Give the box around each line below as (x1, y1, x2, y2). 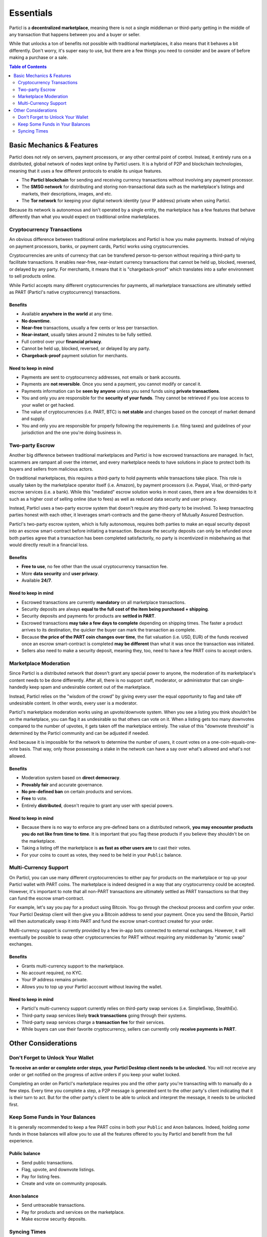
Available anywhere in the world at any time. (21, 311, 113, 317)
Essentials (9, 7, 53, 18)
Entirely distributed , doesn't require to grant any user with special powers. (21, 802, 174, 809)
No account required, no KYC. (21, 970, 83, 976)
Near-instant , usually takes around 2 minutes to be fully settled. (21, 332, 152, 337)
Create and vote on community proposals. (21, 1181, 107, 1187)
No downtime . (21, 318, 51, 324)
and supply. (21, 416, 45, 422)
